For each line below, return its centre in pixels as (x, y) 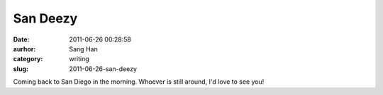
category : (28, 59)
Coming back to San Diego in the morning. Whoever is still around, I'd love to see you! (139, 82)
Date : (21, 39)
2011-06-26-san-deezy (103, 69)
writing (79, 59)
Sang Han (84, 49)
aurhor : (24, 49)
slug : (21, 69)
